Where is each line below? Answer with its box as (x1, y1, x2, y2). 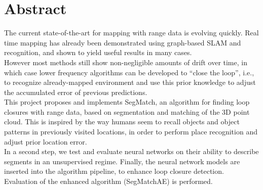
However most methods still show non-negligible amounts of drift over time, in (4, 57, 247, 67)
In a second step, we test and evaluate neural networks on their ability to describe (4, 146, 259, 157)
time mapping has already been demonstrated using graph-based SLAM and (4, 37, 241, 47)
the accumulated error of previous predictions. (4, 86, 147, 97)
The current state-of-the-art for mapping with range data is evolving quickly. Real (4, 27, 259, 38)
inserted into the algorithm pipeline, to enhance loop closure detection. (4, 166, 224, 176)
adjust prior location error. (4, 136, 87, 147)
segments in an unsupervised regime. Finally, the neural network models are (4, 156, 240, 166)
